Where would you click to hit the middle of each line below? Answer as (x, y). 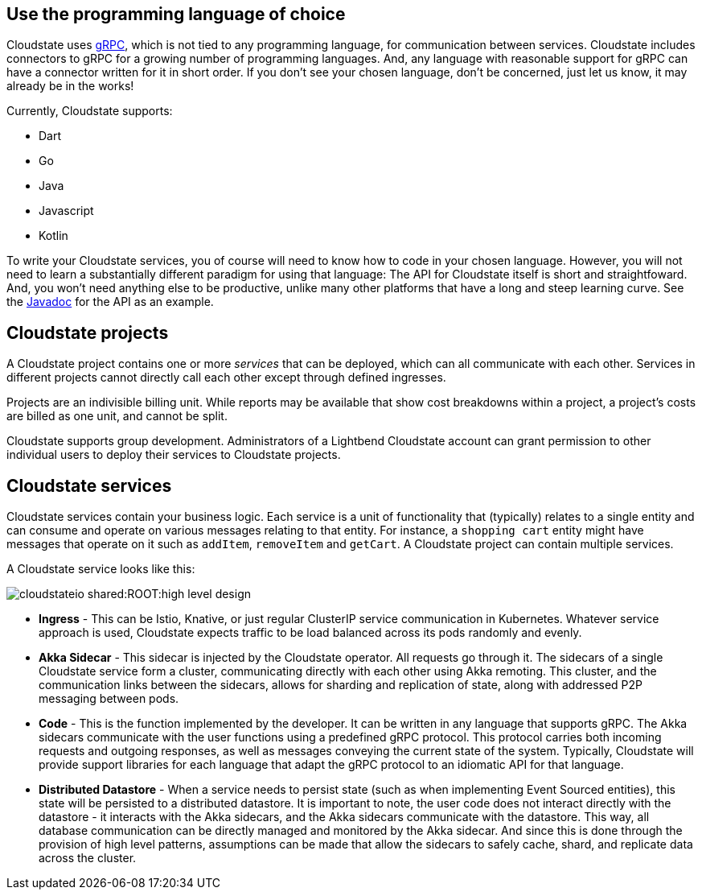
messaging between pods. (109, 699)
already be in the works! (70, 86)
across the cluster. (88, 858)
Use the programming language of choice (176, 14)
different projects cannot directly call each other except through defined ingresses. (226, 378)
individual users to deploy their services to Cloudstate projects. (174, 455)
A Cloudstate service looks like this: (101, 569)
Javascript (66, 211)
